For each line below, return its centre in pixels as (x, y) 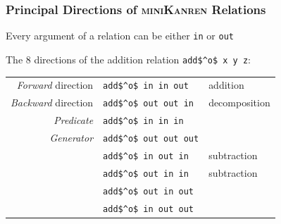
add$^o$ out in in (146, 174)
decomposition (239, 102)
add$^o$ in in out (146, 86)
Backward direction (52, 102)
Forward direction (55, 85)
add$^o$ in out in (146, 156)
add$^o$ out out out (151, 139)
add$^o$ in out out (148, 209)
